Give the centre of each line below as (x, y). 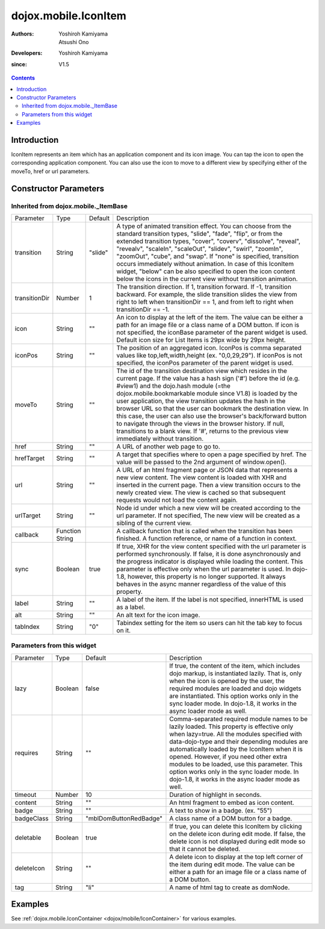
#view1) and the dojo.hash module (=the (174, 386)
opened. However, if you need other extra (228, 757)
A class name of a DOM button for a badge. (231, 818)
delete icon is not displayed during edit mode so (237, 841)
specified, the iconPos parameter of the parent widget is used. (205, 363)
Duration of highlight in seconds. (215, 795)
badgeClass (32, 818)
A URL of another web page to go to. (169, 446)
